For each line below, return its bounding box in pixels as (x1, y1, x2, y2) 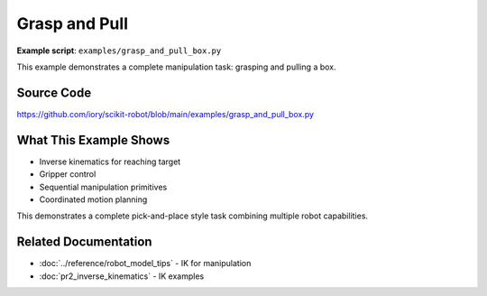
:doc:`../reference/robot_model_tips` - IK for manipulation (39, 258, 252, 269)
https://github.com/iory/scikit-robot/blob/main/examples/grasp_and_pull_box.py (16, 108, 315, 119)
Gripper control (39, 169, 96, 180)
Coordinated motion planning (39, 194, 148, 205)
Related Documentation (16, 235, 152, 250)
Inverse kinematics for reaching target (39, 156, 181, 167)
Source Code (16, 85, 92, 100)
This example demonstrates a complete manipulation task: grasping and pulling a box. (16, 61, 337, 72)
